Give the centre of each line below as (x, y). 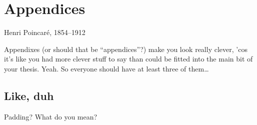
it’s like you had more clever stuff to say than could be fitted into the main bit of (128, 59)
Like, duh (29, 95)
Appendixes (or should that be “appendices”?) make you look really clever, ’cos (126, 49)
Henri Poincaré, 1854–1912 (45, 32)
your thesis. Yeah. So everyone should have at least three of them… (106, 68)
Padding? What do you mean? (51, 116)
